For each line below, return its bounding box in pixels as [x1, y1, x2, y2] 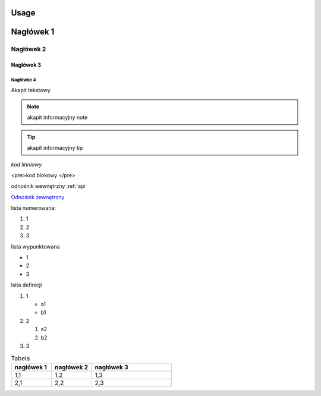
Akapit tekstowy [11, 86, 51, 93]
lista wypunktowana [11, 243, 60, 250]
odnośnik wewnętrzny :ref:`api [11, 183, 86, 190]
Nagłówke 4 [11, 77, 36, 83]
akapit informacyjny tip [27, 144, 83, 152]
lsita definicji [11, 281, 42, 288]
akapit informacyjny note [27, 114, 88, 121]
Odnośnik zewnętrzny [11, 193, 65, 200]
